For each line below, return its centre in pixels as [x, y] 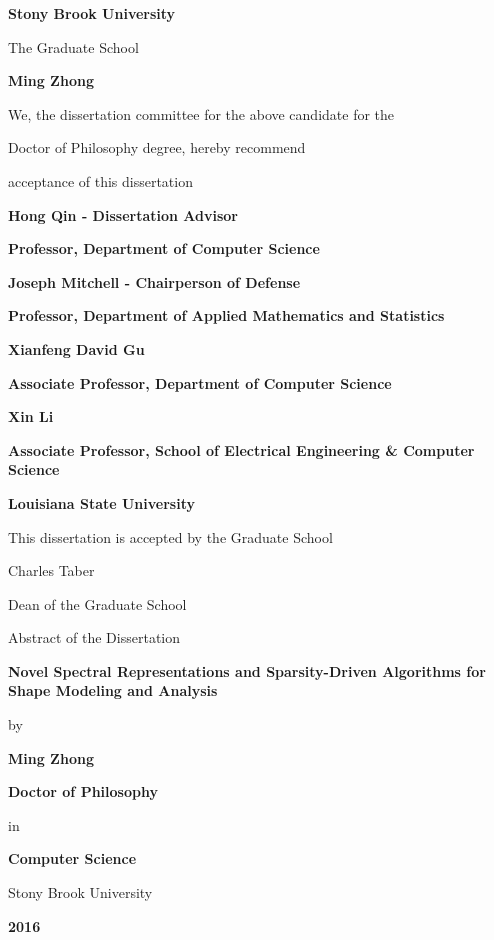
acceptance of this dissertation [100, 180]
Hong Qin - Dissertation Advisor [123, 214]
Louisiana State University [101, 502]
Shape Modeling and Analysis [113, 690]
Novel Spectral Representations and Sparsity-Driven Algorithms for [247, 670]
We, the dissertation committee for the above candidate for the [201, 113]
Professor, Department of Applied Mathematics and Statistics [226, 315]
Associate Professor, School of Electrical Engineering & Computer [241, 449]
